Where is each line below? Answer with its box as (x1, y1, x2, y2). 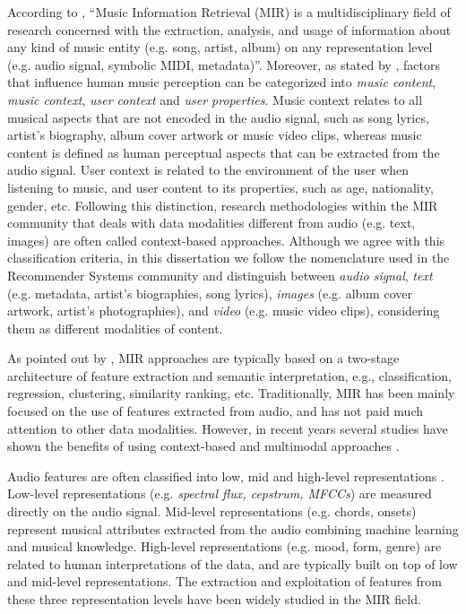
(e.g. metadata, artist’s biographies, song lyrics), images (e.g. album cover (7, 283, 412, 302)
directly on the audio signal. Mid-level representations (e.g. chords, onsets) (7, 502, 417, 521)
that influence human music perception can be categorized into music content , (7, 73, 436, 91)
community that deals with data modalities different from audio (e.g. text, (7, 213, 416, 232)
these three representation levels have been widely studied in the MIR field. (7, 590, 421, 608)
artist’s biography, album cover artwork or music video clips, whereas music (7, 125, 422, 144)
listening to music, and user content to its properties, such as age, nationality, (7, 177, 434, 196)
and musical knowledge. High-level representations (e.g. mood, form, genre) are (7, 537, 442, 556)
